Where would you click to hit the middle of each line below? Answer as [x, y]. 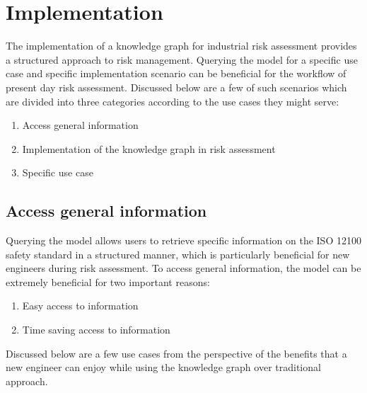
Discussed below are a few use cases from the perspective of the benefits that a [176, 353]
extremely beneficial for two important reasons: [108, 281]
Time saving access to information [96, 330]
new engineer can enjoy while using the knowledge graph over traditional [163, 367]
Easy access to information [80, 306]
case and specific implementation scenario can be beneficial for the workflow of [176, 73]
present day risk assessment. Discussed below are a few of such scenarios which [176, 87]
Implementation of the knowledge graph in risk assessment [149, 148]
